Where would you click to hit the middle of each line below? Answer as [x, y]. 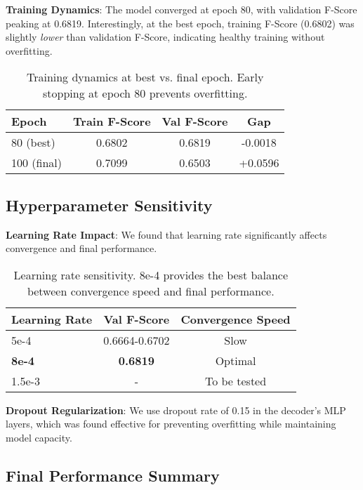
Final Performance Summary [113, 475]
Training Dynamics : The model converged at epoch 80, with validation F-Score [181, 9]
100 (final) [37, 163]
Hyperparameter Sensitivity [109, 205]
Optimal [236, 360]
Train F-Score [112, 121]
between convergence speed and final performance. [151, 291]
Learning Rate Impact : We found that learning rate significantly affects [166, 234]
